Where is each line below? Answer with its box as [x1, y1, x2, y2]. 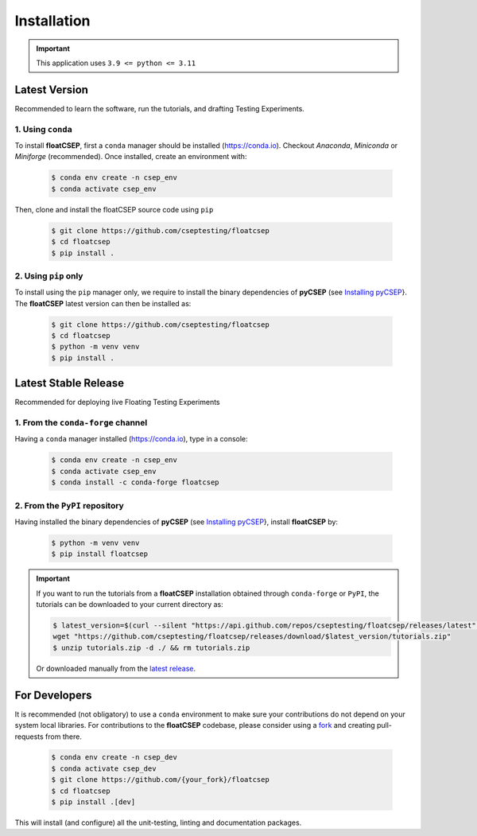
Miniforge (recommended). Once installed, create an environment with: [14, 152, 247, 161]
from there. [45, 732, 83, 741]
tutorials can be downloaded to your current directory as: [36, 600, 224, 609]
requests [14, 732, 44, 741]
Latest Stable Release [14, 376, 125, 390]
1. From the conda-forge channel [14, 418, 148, 429]
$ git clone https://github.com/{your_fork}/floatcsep [51, 776, 270, 784]
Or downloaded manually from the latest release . [36, 663, 196, 673]
